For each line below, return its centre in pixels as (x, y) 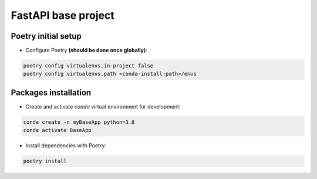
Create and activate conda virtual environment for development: (103, 106)
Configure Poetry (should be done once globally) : (87, 50)
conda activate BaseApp (58, 130)
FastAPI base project (63, 15)
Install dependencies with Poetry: (66, 146)
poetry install (45, 161)
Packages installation (51, 92)
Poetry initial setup (46, 36)
